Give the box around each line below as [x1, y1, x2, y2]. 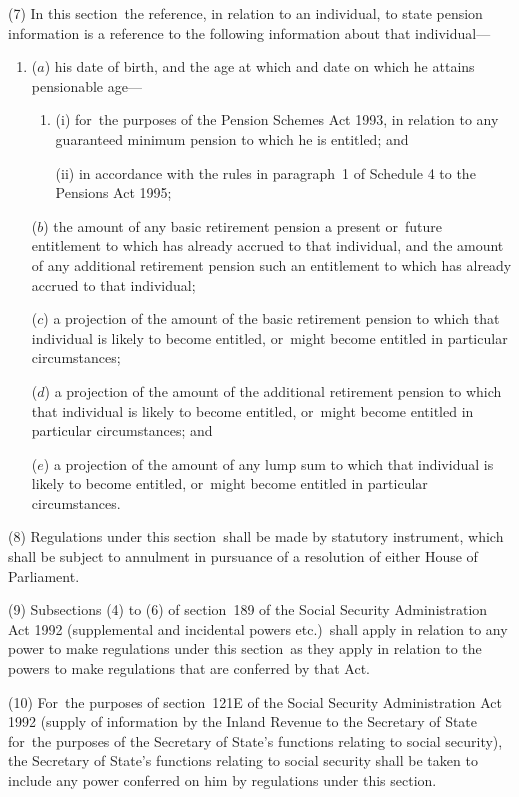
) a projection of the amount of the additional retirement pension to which [44, 380, 502, 401]
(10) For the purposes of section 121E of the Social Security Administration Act [8, 691, 502, 712]
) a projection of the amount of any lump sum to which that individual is [43, 453, 494, 474]
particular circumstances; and [31, 420, 213, 441]
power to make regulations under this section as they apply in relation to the [8, 638, 482, 659]
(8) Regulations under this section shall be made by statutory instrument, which [8, 526, 504, 547]
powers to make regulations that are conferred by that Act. [8, 658, 370, 679]
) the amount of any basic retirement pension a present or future [43, 215, 442, 236]
